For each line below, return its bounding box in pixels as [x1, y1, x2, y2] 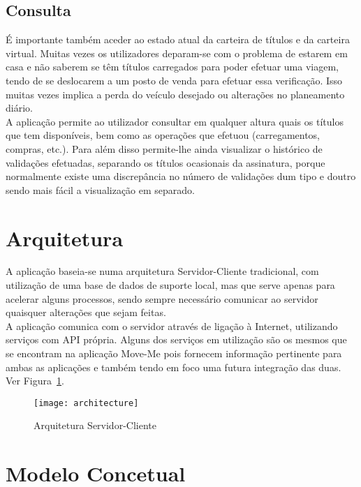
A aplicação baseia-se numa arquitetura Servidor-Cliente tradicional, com [6, 264, 319, 278]
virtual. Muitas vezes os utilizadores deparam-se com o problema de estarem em [6, 45, 348, 60]
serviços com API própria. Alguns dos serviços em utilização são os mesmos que [6, 332, 347, 347]
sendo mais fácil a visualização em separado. [6, 182, 195, 197]
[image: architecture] [34, 398, 139, 408]
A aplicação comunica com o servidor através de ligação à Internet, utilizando [6, 318, 338, 333]
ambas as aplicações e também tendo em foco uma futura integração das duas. [6, 359, 341, 374]
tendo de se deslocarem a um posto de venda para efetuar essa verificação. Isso [6, 73, 343, 87]
